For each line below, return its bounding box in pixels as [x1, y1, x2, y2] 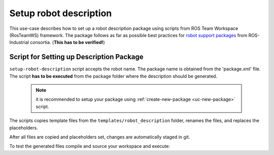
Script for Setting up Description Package [9, 53, 144, 61]
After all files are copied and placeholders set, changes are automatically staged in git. [9, 134, 190, 140]
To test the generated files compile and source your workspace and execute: [9, 143, 170, 149]
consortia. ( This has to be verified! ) [29, 40, 105, 46]
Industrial [9, 40, 29, 46]
